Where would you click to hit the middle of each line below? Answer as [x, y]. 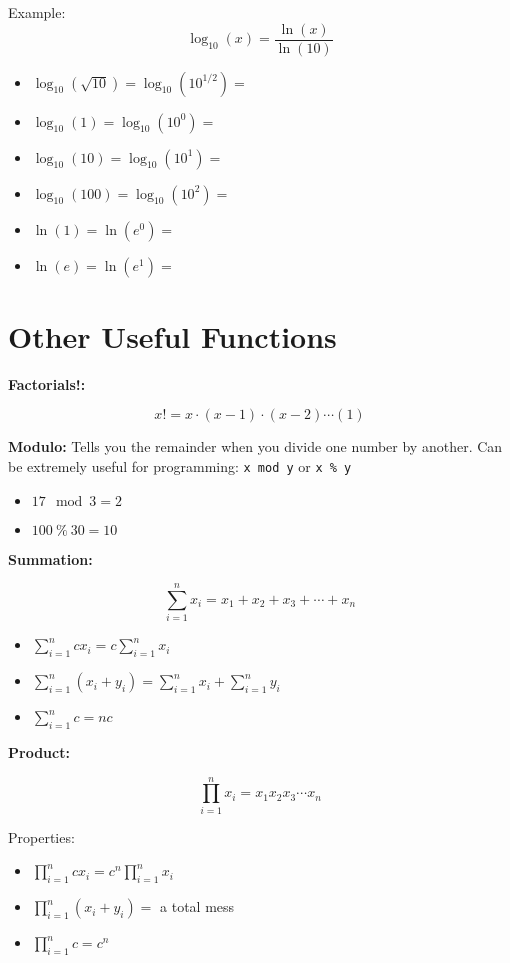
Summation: [50, 558]
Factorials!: [47, 383]
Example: [37, 12]
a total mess [197, 906]
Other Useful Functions [172, 335]
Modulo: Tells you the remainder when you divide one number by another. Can [255, 446]
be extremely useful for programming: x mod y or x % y [180, 465]
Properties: [41, 836]
